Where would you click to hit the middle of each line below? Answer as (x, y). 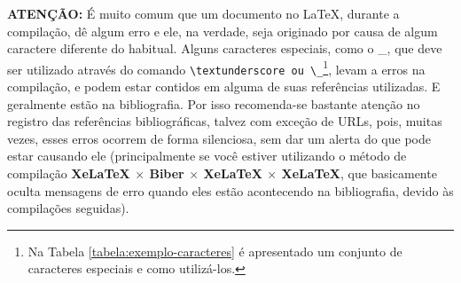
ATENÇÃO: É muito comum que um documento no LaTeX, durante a (203, 13)
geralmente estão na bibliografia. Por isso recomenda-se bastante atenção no (214, 103)
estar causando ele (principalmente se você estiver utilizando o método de (207, 156)
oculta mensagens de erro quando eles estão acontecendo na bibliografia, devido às (230, 190)
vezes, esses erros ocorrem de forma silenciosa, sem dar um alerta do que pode (219, 138)
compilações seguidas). (68, 208)
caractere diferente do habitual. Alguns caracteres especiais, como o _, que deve (225, 48)
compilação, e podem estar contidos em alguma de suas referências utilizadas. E (224, 86)
